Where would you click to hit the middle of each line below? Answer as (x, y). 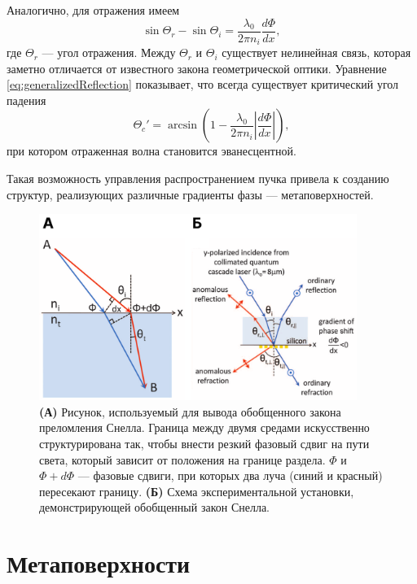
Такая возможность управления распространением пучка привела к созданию (198, 179)
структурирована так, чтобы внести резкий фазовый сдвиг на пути (204, 443)
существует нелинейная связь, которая (316, 52)
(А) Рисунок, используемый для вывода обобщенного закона (190, 411)
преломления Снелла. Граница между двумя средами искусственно (204, 427)
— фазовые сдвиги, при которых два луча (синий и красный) (230, 475)
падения (26, 100)
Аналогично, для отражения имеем (93, 10)
